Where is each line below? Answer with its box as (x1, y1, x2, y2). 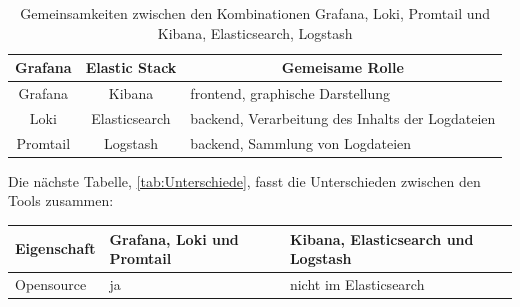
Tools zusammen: (8, 190, 114, 211)
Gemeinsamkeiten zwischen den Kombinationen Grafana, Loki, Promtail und (20, 3, 491, 23)
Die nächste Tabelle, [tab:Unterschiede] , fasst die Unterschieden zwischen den (8, 170, 481, 191)
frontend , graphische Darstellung (190, 83, 390, 104)
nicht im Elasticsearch (289, 273, 425, 294)
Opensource (15, 273, 87, 294)
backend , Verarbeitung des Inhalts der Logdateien (190, 107, 496, 128)
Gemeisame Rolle (281, 57, 404, 78)
